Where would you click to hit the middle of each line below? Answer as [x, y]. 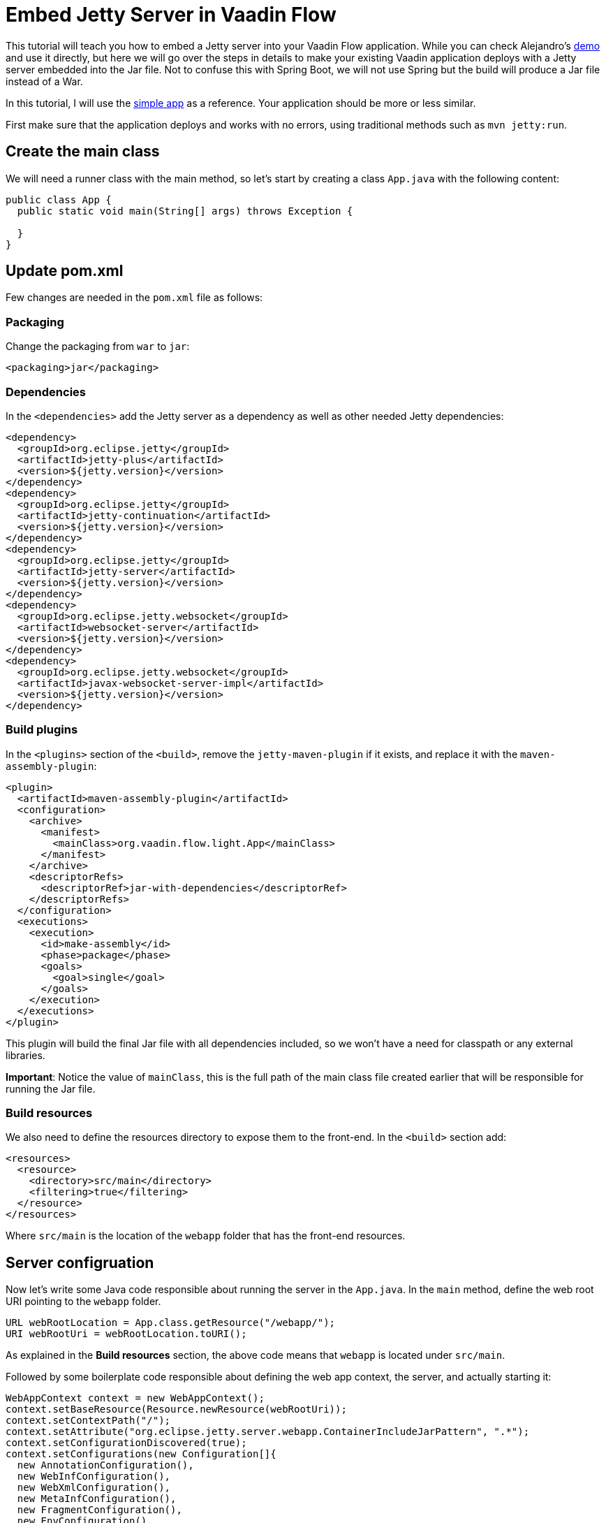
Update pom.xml [65, 271]
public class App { [59, 199]
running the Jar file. [51, 1088]
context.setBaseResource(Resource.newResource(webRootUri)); [176, 1409]
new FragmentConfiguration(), [99, 1510]
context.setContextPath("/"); [88, 1421]
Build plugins [42, 730]
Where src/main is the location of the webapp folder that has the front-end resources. [206, 1236]
